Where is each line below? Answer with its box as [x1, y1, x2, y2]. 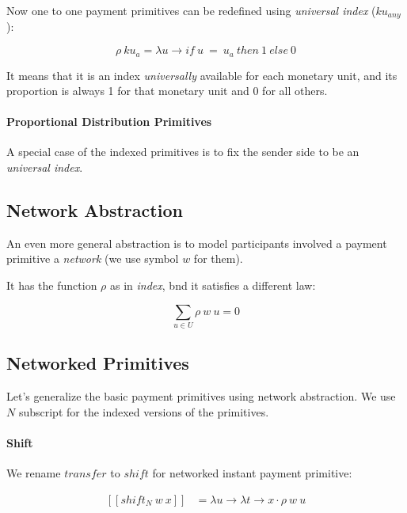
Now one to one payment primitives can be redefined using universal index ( [6, 2, 376, 18]
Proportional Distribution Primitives [6, 113, 212, 130]
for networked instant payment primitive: [152, 465, 352, 481]
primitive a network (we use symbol [6, 250, 179, 267]
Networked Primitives [6, 351, 189, 375]
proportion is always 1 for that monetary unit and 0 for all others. [6, 82, 328, 99]
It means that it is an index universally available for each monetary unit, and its [6, 66, 397, 83]
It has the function [6, 277, 97, 294]
